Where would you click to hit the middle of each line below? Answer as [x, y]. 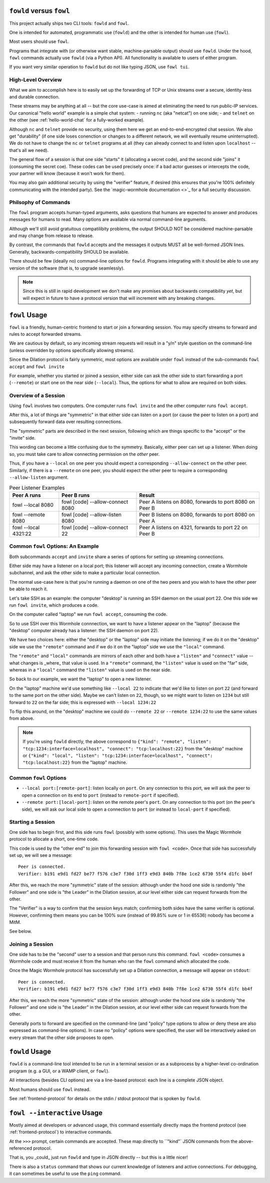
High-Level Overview [35, 80]
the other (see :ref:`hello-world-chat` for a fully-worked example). [77, 120]
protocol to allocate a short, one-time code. [54, 839]
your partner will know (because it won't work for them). [67, 173]
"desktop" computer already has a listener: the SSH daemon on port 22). [84, 631]
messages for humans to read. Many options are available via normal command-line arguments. [108, 220]
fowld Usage [30, 1052]
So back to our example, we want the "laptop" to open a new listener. [80, 679]
